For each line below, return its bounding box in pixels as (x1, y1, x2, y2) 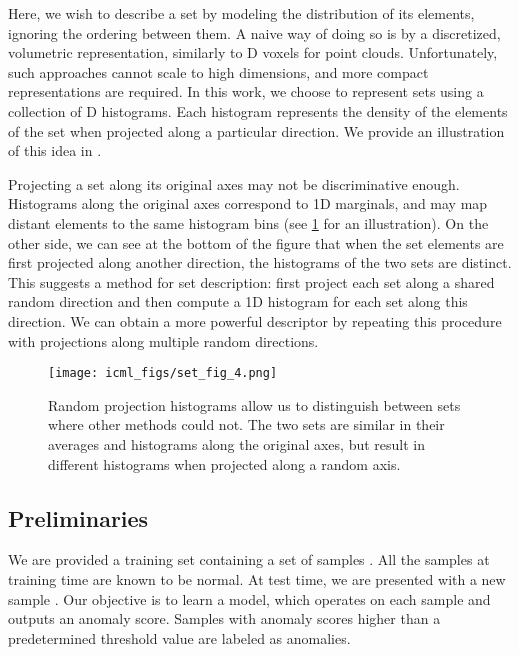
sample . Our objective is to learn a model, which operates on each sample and (8, 588, 491, 609)
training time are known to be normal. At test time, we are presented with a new (8, 568, 506, 589)
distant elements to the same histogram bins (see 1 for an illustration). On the (8, 212, 489, 233)
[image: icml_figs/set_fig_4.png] (48, 366, 278, 381)
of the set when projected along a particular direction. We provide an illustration (8, 120, 505, 141)
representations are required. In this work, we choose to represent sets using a (8, 81, 484, 102)
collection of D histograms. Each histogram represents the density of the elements (8, 100, 508, 121)
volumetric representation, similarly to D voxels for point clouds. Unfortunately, (8, 42, 498, 63)
